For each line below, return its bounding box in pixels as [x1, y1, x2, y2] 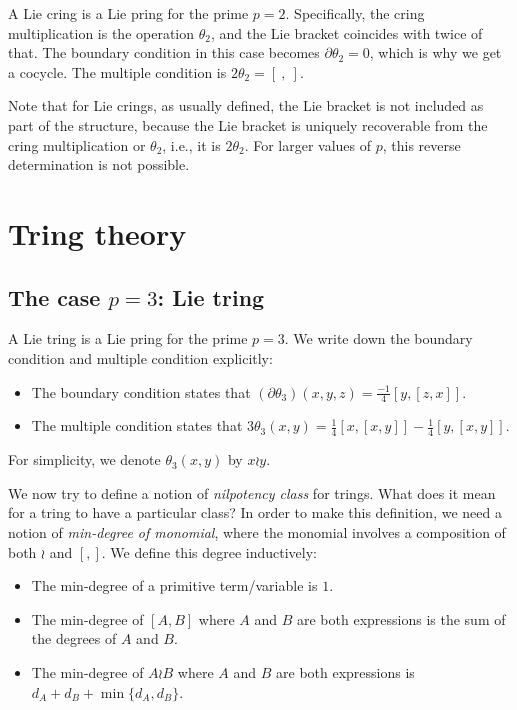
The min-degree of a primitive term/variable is [31, 575, 318, 596]
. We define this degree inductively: [101, 541, 317, 562]
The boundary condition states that [31, 381, 251, 402]
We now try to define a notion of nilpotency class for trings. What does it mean [8, 482, 496, 503]
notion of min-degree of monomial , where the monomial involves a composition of [8, 521, 506, 542]
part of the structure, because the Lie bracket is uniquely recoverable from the [8, 114, 488, 135]
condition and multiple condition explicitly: [8, 347, 273, 368]
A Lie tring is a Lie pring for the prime [8, 328, 248, 349]
